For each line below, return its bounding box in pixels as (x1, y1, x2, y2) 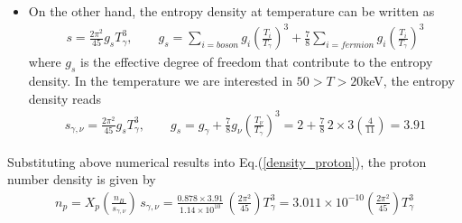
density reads (28, 88, 102, 107)
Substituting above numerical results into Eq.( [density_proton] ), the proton (7, 152, 427, 171)
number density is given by (7, 170, 156, 189)
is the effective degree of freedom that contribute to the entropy (80, 52, 433, 71)
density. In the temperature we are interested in (28, 70, 293, 89)
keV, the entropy (363, 70, 455, 89)
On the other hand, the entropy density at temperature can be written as (28, 2, 435, 20)
